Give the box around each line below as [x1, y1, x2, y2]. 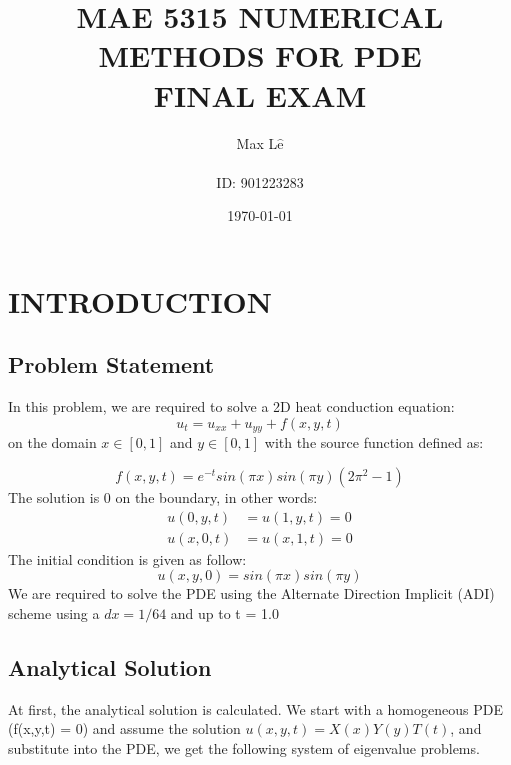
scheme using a [8, 602, 100, 623]
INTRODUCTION [8, 280, 273, 321]
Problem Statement [8, 349, 215, 380]
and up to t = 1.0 [170, 602, 279, 623]
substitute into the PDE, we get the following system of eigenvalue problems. [8, 737, 480, 758]
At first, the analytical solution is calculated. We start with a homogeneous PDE [8, 698, 503, 719]
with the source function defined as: [264, 432, 484, 453]
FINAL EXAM [153, 74, 367, 115]
